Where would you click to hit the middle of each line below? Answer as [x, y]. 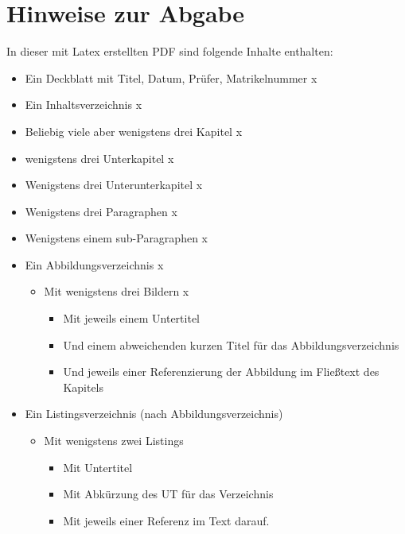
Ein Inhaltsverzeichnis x [84, 104]
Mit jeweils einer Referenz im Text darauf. [166, 520]
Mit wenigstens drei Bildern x [117, 291]
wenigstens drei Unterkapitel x [99, 158]
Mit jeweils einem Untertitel [131, 318]
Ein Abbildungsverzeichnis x [94, 264]
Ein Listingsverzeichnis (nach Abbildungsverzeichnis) [154, 414]
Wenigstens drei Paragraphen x [101, 211]
